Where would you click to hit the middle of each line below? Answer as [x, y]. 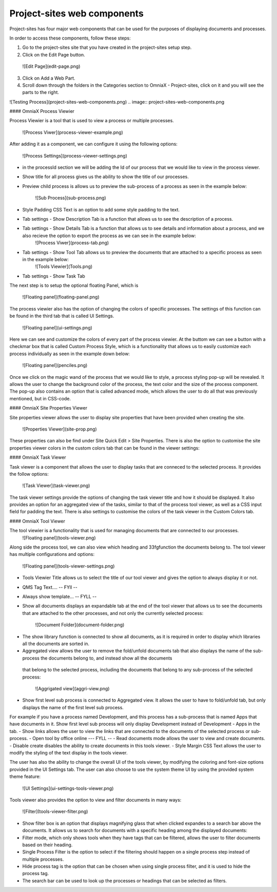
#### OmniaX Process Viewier [42, 111]
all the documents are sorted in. [56, 644]
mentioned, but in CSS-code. [40, 398]
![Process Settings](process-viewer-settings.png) [75, 156]
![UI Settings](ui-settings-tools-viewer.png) [68, 788]
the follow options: [29, 474]
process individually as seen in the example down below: [70, 354]
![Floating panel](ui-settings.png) [57, 327]
